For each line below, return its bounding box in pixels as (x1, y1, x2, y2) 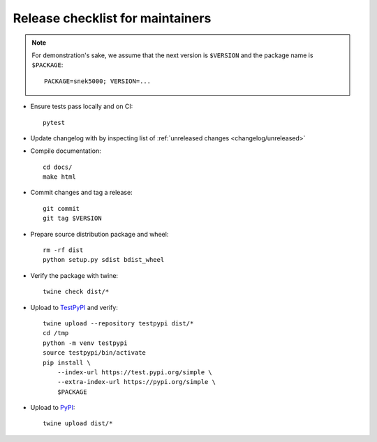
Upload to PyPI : (30, 404, 75, 412)
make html (43, 173, 76, 181)
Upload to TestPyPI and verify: (30, 303, 118, 311)
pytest (43, 119, 66, 126)
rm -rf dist (43, 246, 84, 254)
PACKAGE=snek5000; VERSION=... (44, 77, 151, 85)
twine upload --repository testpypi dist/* (43, 319, 194, 327)
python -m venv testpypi (43, 339, 128, 347)
